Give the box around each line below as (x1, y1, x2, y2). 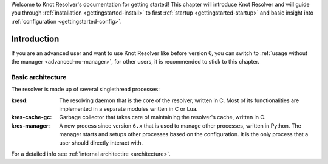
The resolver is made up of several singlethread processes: (11, 85, 160, 93)
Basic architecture (11, 73, 67, 81)
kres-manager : (11, 122, 50, 130)
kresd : (11, 97, 29, 104)
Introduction (11, 33, 60, 44)
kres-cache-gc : (11, 114, 52, 121)
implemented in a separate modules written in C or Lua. (59, 105, 198, 112)
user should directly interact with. (59, 139, 143, 146)
